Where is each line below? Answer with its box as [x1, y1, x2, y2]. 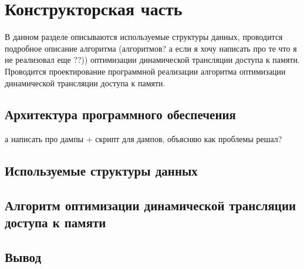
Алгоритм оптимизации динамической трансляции [5, 196, 296, 214]
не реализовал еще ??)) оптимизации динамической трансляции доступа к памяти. [5, 53, 300, 66]
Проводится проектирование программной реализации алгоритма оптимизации [5, 65, 286, 77]
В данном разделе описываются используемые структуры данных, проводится [5, 31, 283, 43]
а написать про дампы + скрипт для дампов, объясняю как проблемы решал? [5, 133, 282, 145]
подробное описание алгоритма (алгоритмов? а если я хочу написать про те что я [5, 42, 297, 54]
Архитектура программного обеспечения [5, 105, 236, 123]
